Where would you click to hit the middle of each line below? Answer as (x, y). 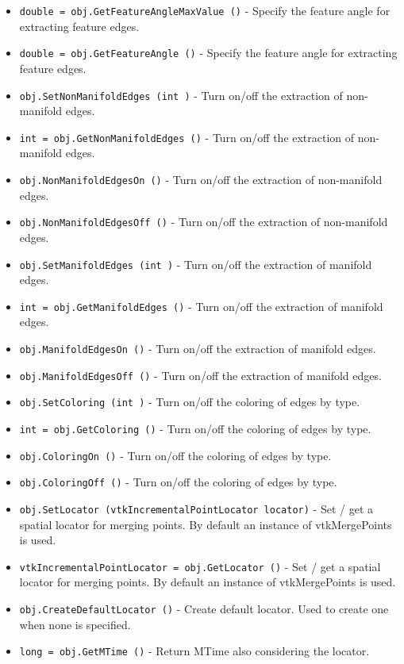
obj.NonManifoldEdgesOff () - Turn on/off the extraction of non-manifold (204, 222)
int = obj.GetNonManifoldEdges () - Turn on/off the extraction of (187, 137)
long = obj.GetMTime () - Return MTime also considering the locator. (194, 651)
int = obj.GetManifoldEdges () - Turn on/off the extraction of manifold (201, 306)
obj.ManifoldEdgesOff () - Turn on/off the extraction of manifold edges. (200, 375)
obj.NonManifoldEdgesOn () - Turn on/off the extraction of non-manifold (201, 179)
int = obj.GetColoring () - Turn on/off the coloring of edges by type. (195, 428)
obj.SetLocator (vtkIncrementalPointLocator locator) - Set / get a (196, 508)
